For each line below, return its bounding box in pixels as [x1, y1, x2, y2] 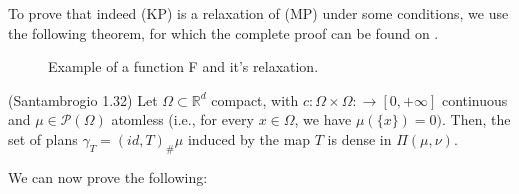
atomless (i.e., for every [111, 109, 254, 130]
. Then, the [442, 109, 511, 130]
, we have [294, 109, 352, 130]
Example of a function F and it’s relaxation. [48, 56, 319, 77]
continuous [441, 89, 508, 110]
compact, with [211, 89, 299, 110]
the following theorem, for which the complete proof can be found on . [8, 22, 439, 43]
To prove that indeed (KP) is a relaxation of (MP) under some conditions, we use [8, 3, 509, 23]
